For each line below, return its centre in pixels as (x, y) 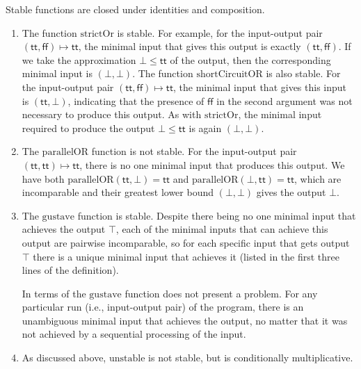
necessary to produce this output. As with (112, 114)
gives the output (291, 192)
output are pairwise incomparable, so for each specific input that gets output (186, 242)
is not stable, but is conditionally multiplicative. (251, 358)
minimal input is (57, 73)
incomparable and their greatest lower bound (118, 192)
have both (43, 178)
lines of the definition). (70, 270)
